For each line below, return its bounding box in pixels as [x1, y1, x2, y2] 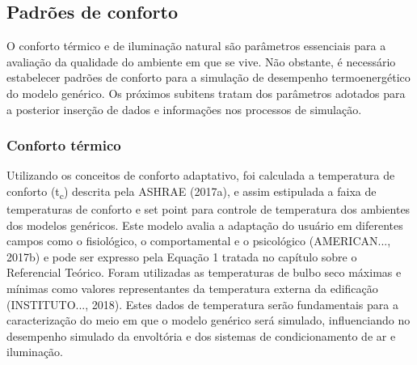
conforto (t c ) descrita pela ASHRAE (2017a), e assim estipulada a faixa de [6, 182, 377, 202]
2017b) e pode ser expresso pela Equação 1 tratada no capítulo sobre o [6, 248, 357, 265]
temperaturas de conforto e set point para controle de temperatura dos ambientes [6, 201, 411, 218]
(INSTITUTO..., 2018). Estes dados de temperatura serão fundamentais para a [6, 295, 398, 312]
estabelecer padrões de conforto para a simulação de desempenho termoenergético [6, 69, 411, 86]
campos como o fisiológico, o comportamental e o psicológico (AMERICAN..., [6, 232, 391, 249]
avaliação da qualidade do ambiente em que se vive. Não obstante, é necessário [6, 53, 396, 70]
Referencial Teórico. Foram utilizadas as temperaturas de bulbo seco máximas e [6, 264, 402, 281]
